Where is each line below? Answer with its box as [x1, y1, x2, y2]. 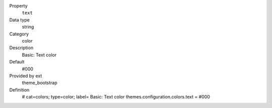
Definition [9, 86, 30, 92]
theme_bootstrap [22, 80, 57, 86]
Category [9, 30, 29, 37]
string [22, 24, 34, 30]
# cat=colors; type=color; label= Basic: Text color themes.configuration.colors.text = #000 [22, 94, 210, 100]
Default [9, 59, 25, 65]
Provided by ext [9, 72, 42, 78]
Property [9, 3, 28, 8]
